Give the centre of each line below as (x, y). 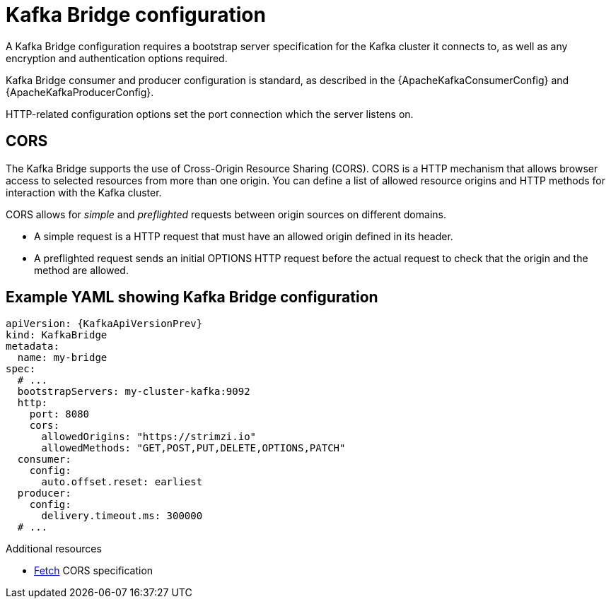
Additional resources (54, 549)
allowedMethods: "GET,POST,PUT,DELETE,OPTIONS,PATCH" (193, 448)
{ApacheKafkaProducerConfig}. (80, 92)
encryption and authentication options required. (117, 58)
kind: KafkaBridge (57, 335)
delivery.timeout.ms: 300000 (122, 516)
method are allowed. (81, 270)
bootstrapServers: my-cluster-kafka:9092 (134, 392)
